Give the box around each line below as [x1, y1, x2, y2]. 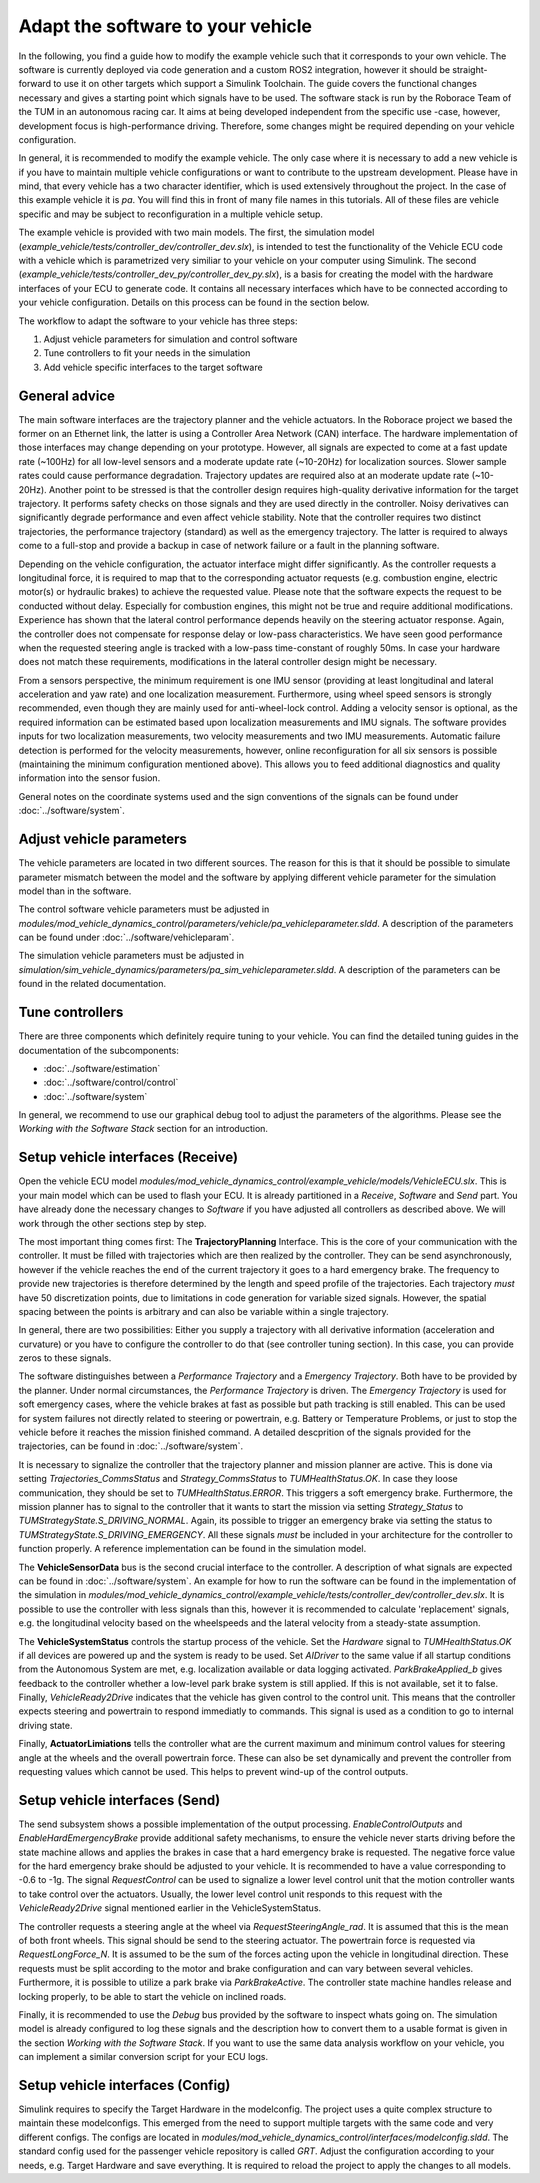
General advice [18, 387, 115, 404]
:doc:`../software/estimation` [43, 1062, 161, 1074]
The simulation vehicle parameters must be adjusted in [18, 950, 245, 962]
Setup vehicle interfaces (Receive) [18, 1149, 239, 1166]
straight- [451, 63, 488, 75]
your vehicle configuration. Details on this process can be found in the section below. [18, 296, 370, 309]
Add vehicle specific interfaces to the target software [43, 361, 264, 373]
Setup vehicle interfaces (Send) [18, 1791, 221, 1809]
